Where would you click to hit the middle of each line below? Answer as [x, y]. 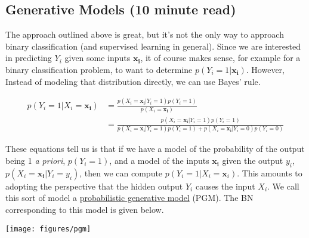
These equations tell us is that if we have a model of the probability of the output [155, 149]
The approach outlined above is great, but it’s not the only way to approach [145, 34]
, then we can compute [121, 173]
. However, [265, 69]
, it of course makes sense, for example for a [220, 58]
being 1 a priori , [35, 161]
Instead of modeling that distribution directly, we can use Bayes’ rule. [133, 81]
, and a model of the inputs [159, 161]
